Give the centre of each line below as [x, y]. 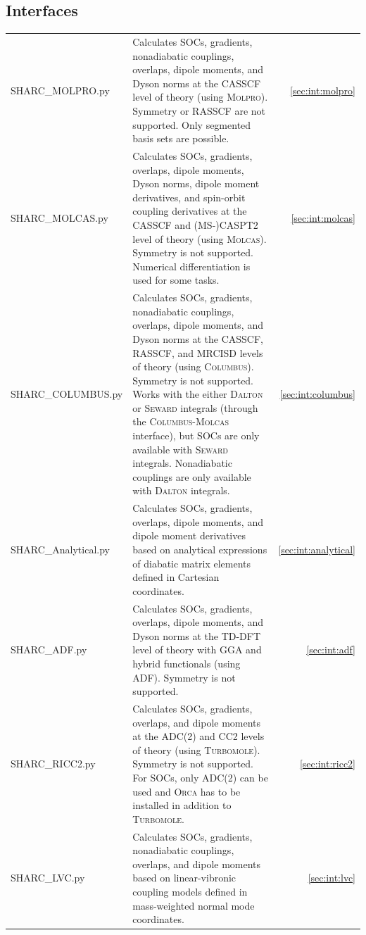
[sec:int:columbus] [317, 394]
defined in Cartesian [176, 577]
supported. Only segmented [192, 124]
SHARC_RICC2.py [53, 764]
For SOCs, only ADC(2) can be [200, 778]
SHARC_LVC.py [48, 878]
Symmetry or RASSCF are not [199, 110]
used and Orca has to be [187, 791]
